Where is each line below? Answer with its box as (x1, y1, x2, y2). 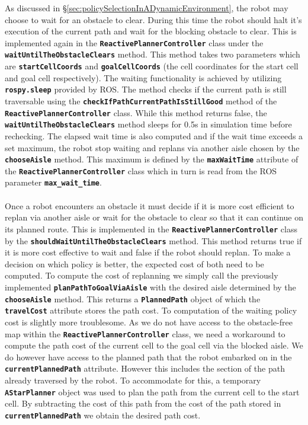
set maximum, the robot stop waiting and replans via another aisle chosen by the (5, 141, 300, 154)
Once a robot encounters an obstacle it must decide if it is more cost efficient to (5, 199, 294, 212)
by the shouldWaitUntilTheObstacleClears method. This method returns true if (5, 234, 302, 247)
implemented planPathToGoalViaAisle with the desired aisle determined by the (5, 281, 296, 293)
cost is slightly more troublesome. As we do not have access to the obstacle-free (5, 315, 293, 328)
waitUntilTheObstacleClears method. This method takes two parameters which (5, 48, 300, 60)
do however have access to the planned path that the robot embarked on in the (5, 350, 292, 363)
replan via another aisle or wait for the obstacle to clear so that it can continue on (5, 211, 304, 223)
